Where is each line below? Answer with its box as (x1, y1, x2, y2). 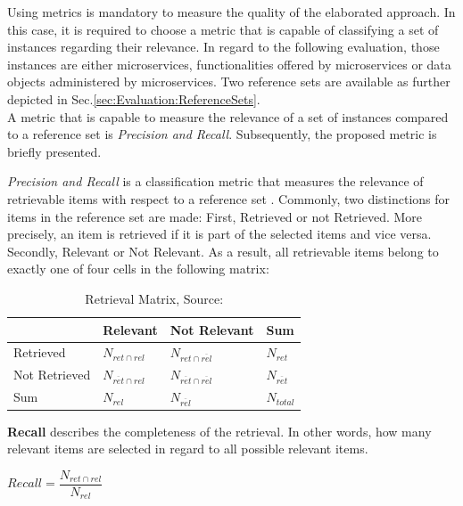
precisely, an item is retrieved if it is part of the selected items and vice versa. (7, 224, 432, 243)
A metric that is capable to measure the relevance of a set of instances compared (7, 107, 449, 126)
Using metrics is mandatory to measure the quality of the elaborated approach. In (7, 3, 456, 20)
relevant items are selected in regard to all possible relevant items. (7, 439, 368, 458)
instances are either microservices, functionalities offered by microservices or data (7, 54, 451, 73)
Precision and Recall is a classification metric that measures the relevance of (7, 172, 424, 191)
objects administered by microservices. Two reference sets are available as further (7, 72, 451, 91)
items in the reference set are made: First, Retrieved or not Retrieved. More (7, 207, 423, 225)
